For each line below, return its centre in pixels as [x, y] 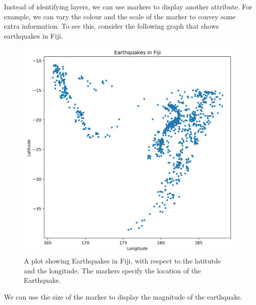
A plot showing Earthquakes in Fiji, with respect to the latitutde [123, 260]
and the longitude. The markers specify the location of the [112, 270]
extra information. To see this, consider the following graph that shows [111, 26]
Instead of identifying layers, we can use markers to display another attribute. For [128, 6]
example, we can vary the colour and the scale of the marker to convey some [120, 16]
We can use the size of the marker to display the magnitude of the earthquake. [123, 296]
